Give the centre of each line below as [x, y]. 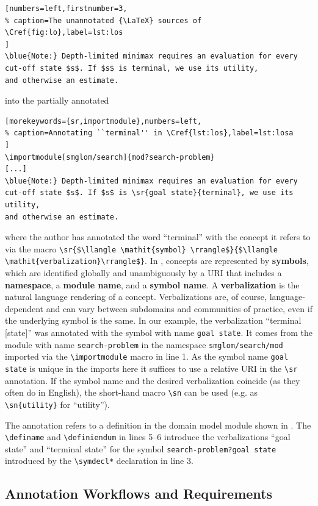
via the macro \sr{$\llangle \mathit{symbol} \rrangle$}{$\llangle [142, 248]
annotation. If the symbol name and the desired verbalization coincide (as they [153, 380]
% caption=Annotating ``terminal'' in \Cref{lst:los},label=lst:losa [149, 133]
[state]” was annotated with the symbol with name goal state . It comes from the [159, 332]
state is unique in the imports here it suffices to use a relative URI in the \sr [151, 368]
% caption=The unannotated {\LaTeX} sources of [103, 20]
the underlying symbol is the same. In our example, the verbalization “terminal [153, 320]
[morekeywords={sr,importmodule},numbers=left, [103, 121]
